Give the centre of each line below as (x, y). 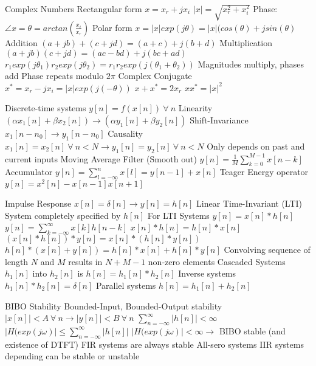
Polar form (112, 27)
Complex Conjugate (155, 76)
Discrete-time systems (46, 108)
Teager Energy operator (264, 172)
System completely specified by (63, 215)
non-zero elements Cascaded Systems (217, 261)
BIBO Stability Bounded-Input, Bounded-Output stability (114, 306)
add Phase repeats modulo (54, 76)
